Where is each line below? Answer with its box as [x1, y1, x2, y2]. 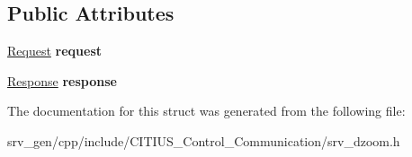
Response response [7, 71, 117, 90]
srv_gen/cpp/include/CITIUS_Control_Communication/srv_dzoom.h [7, 131, 400, 150]
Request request [7, 41, 102, 60]
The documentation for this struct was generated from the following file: [7, 101, 406, 120]
